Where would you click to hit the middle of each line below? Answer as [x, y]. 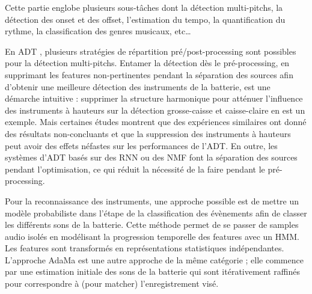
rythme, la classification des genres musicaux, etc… [98, 31]
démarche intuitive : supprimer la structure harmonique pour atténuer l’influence [154, 98]
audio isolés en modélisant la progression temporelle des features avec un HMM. [152, 236]
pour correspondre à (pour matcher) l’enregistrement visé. [112, 283]
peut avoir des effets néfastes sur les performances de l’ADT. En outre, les [141, 145]
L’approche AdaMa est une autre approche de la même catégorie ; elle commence [154, 259]
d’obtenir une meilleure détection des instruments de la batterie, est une [138, 86]
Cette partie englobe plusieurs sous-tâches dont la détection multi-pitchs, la [144, 7]
